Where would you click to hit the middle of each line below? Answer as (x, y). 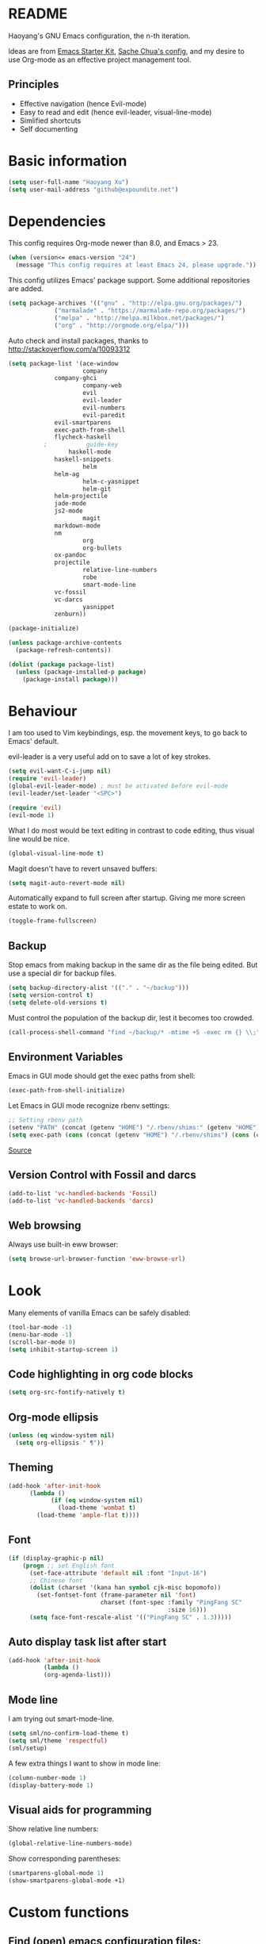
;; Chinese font (56, 1580)
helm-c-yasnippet (111, 481)
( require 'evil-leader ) (47, 779)
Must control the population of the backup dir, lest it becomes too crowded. (131, 1018)
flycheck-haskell (83, 437)
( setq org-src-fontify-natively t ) (67, 1393)
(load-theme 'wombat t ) (97, 1508)
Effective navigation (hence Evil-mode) (83, 103)
